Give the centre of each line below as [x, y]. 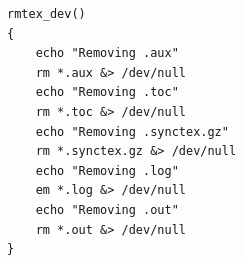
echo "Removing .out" [107, 209]
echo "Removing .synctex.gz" [132, 131]
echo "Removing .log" [107, 170]
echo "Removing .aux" [107, 53]
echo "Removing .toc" [107, 92]
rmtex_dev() [46, 14]
